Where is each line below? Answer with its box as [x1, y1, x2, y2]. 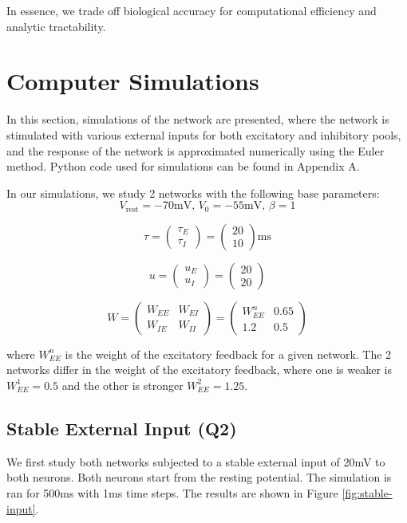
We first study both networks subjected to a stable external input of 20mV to [6, 453, 385, 470]
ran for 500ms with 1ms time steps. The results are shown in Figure [6, 484, 338, 501]
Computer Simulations [6, 65, 259, 97]
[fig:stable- [342, 484, 393, 501]
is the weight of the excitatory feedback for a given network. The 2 [65, 345, 392, 362]
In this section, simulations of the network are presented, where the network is [6, 111, 389, 128]
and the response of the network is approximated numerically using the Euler [6, 142, 385, 159]
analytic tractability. [6, 18, 106, 34]
